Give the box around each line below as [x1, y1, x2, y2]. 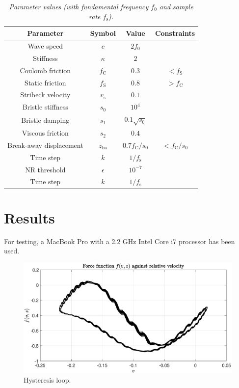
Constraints [155, 28, 195, 38]
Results [4, 207, 55, 227]
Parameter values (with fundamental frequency [9, 1, 149, 11]
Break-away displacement [7, 139, 83, 150]
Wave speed [27, 41, 63, 51]
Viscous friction [22, 128, 69, 138]
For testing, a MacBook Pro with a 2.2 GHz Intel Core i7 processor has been [4, 236, 235, 246]
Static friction [25, 77, 66, 87]
